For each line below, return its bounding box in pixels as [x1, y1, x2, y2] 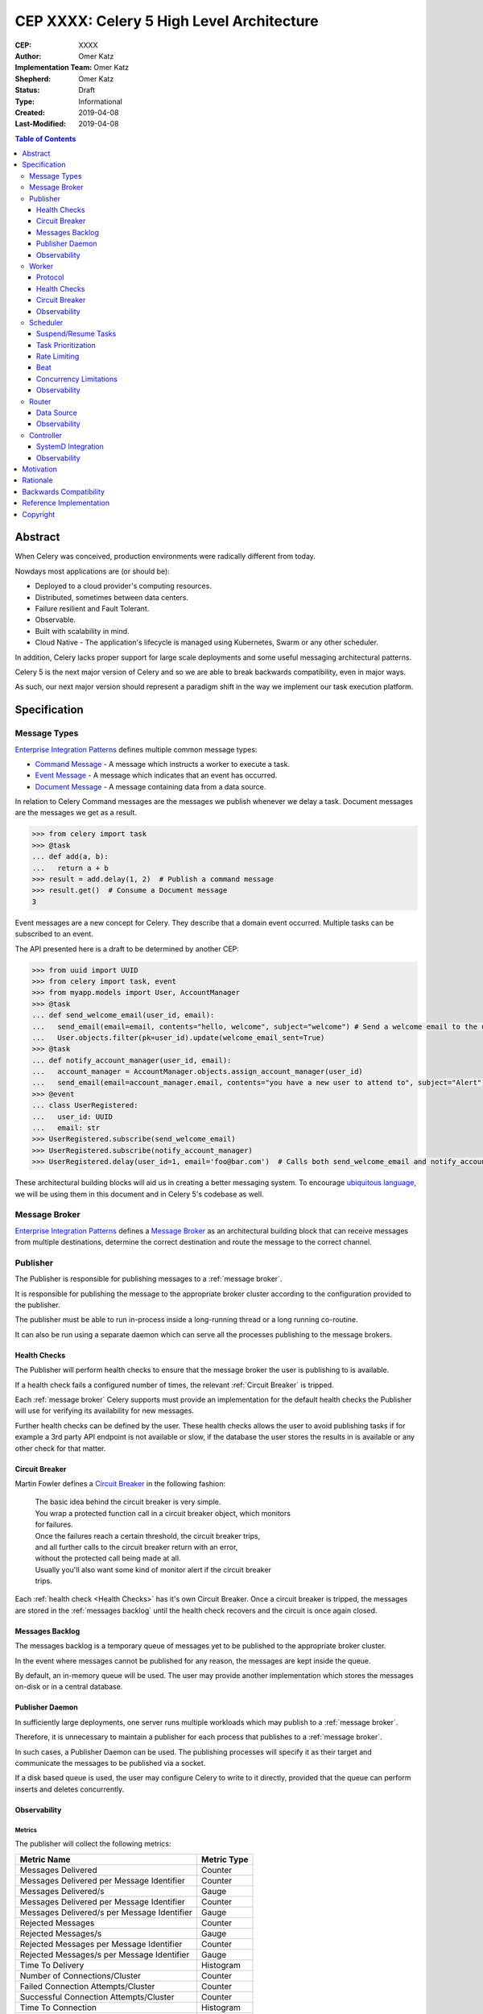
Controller [29, 430, 63, 440]
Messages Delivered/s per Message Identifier [19, 1906, 192, 1917]
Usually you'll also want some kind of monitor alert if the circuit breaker [35, 1564, 271, 1574]
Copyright [22, 509, 56, 519]
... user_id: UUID [31, 1112, 113, 1121]
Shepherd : [14, 73, 52, 84]
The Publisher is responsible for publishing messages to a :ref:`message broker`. [14, 1274, 283, 1284]
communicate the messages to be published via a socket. [14, 1758, 206, 1767]
